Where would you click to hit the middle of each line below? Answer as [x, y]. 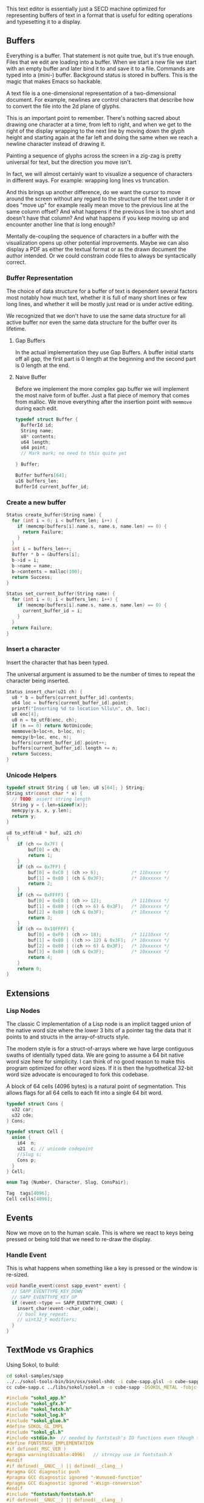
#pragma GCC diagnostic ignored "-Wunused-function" [74, 1477]
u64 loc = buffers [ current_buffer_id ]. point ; [70, 703]
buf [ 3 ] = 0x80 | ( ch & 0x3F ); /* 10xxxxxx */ [99, 951]
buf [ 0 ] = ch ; [45, 850]
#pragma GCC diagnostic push [43, 1472]
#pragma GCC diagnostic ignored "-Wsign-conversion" [74, 1483]
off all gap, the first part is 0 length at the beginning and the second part [105, 359]
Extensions [28, 993]
